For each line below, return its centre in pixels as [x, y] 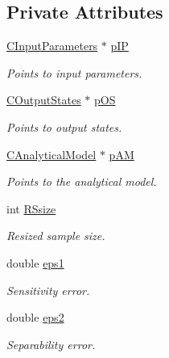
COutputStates [44, 100]
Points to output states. [64, 126]
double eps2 [35, 317]
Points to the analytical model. [82, 181]
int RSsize [31, 208]
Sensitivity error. [48, 290]
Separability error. [51, 344]
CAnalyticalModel [52, 154]
